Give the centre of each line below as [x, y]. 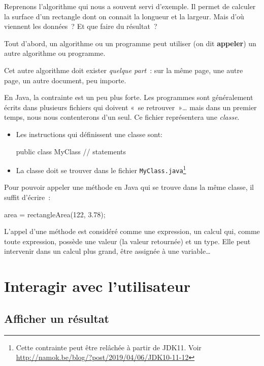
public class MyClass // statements [71, 151]
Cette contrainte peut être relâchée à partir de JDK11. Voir [109, 347]
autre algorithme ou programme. [55, 53]
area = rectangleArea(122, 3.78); [55, 214]
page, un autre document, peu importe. [65, 80]
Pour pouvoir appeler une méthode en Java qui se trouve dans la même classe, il [129, 187]
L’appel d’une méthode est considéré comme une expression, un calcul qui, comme [132, 231]
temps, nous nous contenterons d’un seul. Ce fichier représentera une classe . [122, 117]
